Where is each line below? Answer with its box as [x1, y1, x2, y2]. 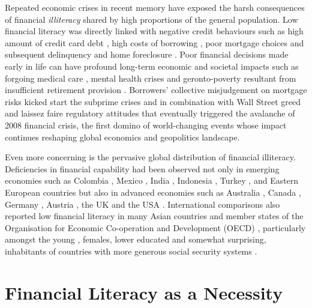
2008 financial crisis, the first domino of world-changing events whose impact [5, 118, 287, 131]
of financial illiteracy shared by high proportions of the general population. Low [5, 13, 298, 25]
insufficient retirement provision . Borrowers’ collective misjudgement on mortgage [5, 83, 307, 96]
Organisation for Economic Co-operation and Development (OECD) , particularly [5, 221, 306, 234]
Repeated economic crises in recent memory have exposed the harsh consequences [5, 1, 305, 13]
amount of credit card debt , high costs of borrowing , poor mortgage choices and [5, 36, 304, 49]
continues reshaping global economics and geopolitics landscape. [5, 130, 240, 143]
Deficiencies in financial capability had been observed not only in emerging [5, 162, 280, 175]
